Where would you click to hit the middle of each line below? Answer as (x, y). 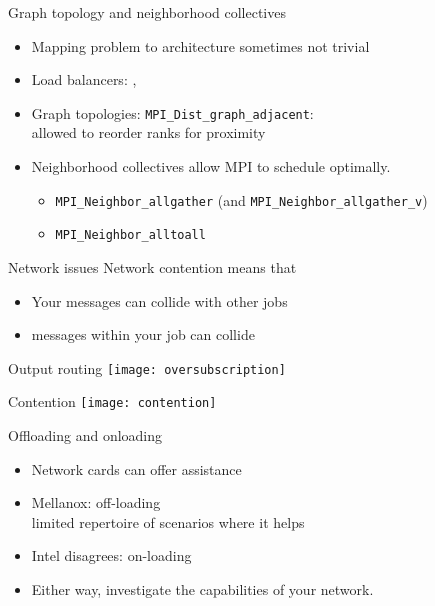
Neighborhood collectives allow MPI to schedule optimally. (211, 166)
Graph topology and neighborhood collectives (147, 12)
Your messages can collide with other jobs (159, 300)
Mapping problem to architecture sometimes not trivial (200, 45)
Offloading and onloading (85, 435)
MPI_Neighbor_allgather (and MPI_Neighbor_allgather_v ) (241, 199)
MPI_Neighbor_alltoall (130, 235)
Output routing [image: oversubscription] (147, 367)
